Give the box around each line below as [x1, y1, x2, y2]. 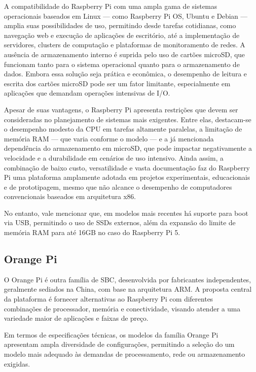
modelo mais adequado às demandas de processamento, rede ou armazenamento [4, 349, 245, 359]
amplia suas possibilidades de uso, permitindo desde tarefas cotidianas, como [4, 20, 236, 31]
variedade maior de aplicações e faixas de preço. [4, 313, 148, 323]
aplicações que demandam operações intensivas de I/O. [4, 88, 170, 98]
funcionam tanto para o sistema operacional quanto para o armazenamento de [4, 59, 240, 69]
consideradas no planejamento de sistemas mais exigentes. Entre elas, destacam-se [4, 114, 252, 124]
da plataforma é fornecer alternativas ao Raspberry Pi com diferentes [4, 294, 213, 304]
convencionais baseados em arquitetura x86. [4, 191, 136, 202]
